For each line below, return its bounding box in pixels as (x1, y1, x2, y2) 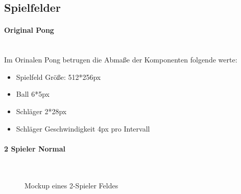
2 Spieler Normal (4, 143, 65, 154)
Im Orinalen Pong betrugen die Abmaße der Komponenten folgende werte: (4, 54, 237, 65)
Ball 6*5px (16, 89, 50, 99)
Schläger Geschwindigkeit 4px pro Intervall (16, 123, 150, 134)
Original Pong (4, 25, 54, 35)
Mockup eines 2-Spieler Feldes (25, 180, 118, 190)
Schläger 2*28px (16, 105, 67, 116)
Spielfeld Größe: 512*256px (16, 71, 101, 82)
